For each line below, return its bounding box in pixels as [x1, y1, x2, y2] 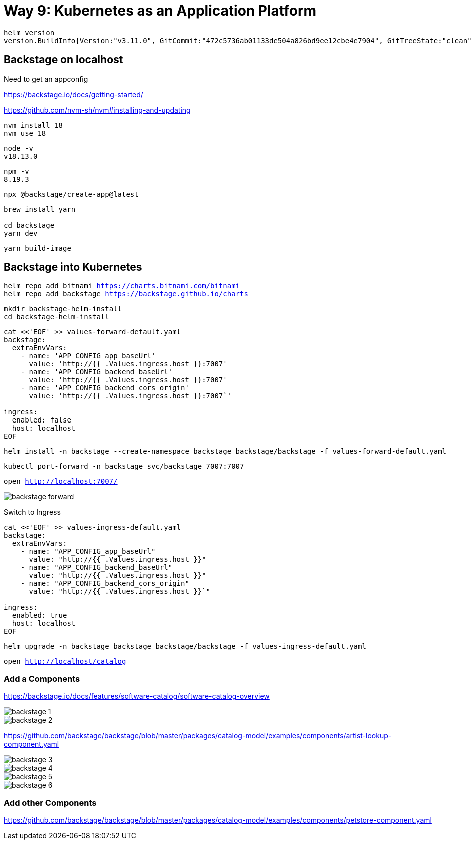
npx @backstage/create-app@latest [4, 190, 139, 198]
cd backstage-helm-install [4, 313, 109, 321]
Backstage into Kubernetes [4, 261, 142, 274]
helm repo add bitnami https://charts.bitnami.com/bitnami [4, 282, 240, 290]
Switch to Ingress [4, 508, 61, 517]
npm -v [4, 167, 29, 175]
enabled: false [12, 416, 71, 425]
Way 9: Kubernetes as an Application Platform [4, 2, 317, 19]
